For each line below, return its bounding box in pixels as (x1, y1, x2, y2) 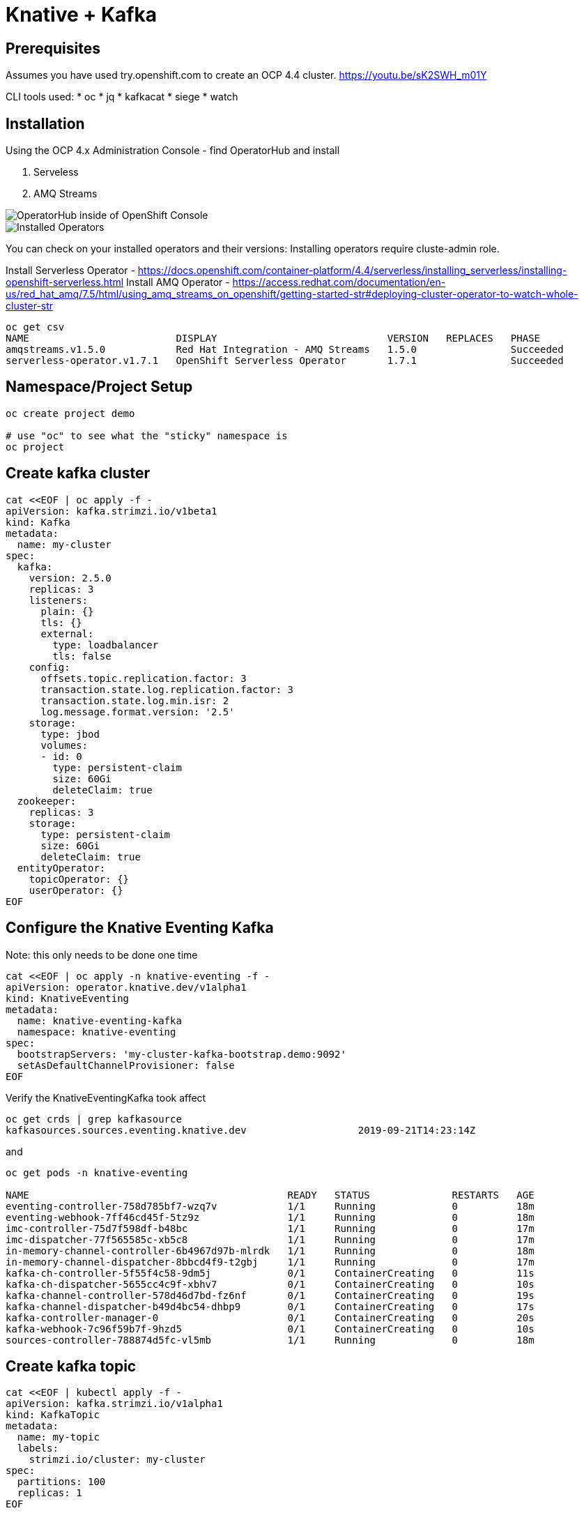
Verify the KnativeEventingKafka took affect (6, 1091, 206, 1104)
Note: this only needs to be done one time (6, 948, 198, 961)
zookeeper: (17, 795, 77, 807)
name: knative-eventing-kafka (17, 1014, 182, 1026)
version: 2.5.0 (29, 572, 112, 584)
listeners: (29, 594, 89, 606)
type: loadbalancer (52, 639, 159, 651)
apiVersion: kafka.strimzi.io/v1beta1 (6, 505, 217, 517)
